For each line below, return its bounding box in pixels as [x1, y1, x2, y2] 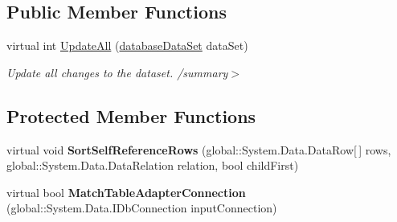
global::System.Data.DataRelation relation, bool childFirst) [6, 157, 299, 174]
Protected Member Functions [6, 103, 256, 128]
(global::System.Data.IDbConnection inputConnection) [6, 199, 277, 216]
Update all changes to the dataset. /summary [6, 64, 228, 80]
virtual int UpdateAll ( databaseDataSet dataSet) [6, 37, 248, 54]
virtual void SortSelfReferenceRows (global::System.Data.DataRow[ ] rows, [6, 141, 391, 158]
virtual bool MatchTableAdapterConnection [6, 183, 246, 200]
